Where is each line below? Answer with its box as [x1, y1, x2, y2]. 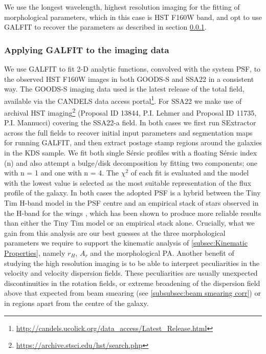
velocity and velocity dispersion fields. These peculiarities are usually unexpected [4, 268, 258, 278]
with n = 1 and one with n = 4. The [4, 167, 119, 178]
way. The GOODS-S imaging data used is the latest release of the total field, [4, 83, 245, 94]
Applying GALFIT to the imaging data [4, 43, 169, 56]
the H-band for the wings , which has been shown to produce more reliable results [4, 207, 261, 218]
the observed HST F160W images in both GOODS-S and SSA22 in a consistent [4, 73, 254, 84]
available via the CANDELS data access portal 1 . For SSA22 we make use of [4, 94, 242, 106]
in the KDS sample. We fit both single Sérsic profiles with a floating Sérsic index [4, 147, 257, 158]
